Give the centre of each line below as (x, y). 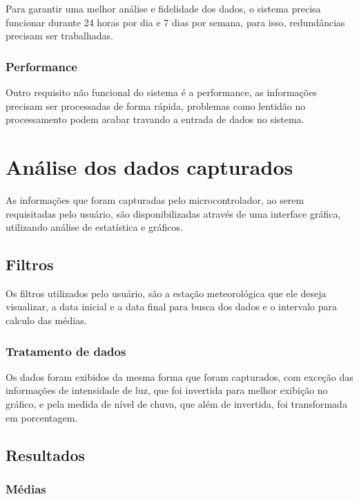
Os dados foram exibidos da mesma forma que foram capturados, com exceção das (179, 376)
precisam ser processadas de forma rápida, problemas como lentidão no (156, 105)
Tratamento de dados (66, 351)
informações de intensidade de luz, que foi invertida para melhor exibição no (167, 390)
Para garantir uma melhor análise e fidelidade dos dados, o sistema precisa (163, 8)
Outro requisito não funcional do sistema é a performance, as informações (161, 92)
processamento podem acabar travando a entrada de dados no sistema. (155, 119)
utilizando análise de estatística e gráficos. (94, 227)
